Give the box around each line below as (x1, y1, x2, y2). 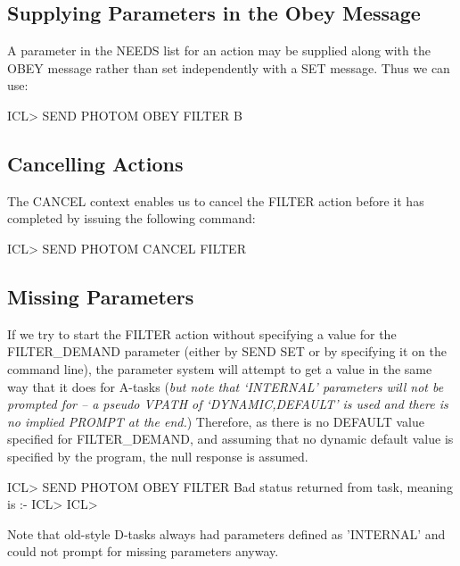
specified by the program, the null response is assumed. (7, 446, 308, 465)
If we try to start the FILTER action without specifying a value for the (7, 324, 397, 343)
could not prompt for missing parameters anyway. (7, 542, 279, 561)
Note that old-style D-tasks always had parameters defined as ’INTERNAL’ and (7, 524, 446, 543)
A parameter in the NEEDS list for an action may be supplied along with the (7, 41, 431, 60)
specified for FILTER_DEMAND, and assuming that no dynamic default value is (7, 429, 454, 448)
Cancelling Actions (7, 149, 184, 177)
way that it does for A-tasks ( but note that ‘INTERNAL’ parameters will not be (7, 377, 444, 395)
